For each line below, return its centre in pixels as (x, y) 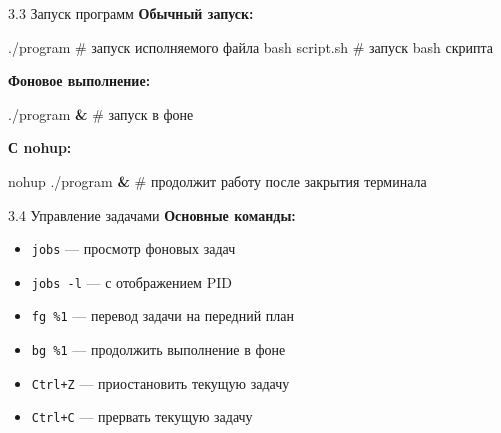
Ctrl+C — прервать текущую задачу (142, 416)
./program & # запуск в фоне (101, 113)
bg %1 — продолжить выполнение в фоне (158, 349)
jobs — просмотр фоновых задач (133, 248)
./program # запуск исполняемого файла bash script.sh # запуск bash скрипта (251, 46)
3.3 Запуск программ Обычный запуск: (131, 13)
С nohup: (40, 147)
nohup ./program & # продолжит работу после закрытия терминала (217, 180)
